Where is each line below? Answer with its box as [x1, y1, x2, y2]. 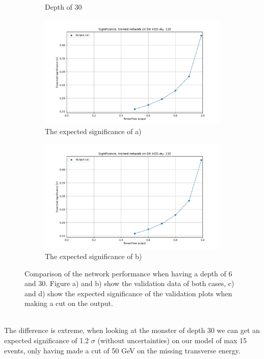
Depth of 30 [45, 2, 82, 12]
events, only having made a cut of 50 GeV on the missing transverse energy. [4, 345, 241, 355]
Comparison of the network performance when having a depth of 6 [24, 268, 232, 278]
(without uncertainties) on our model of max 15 [97, 335, 247, 346]
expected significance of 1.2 [4, 335, 89, 346]
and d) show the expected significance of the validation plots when [24, 288, 232, 298]
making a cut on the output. [24, 298, 113, 309]
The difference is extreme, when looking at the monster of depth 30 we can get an [4, 325, 260, 336]
